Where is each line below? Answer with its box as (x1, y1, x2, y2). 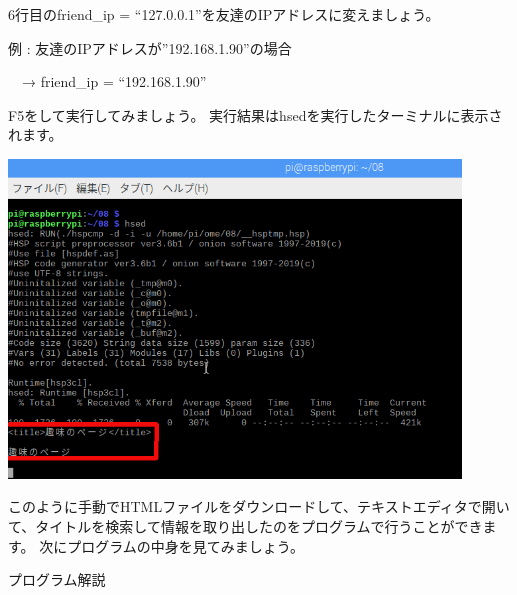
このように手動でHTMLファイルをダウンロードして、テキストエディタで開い (8, 496, 510, 517)
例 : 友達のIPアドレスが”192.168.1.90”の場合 (8, 37, 292, 58)
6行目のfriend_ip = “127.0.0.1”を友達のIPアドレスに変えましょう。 (8, 4, 440, 24)
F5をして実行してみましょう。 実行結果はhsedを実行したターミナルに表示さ (8, 104, 503, 125)
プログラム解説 (8, 569, 106, 590)
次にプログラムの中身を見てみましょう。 (39, 535, 305, 556)
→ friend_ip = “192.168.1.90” (21, 71, 207, 92)
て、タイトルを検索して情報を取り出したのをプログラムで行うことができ (8, 515, 483, 536)
